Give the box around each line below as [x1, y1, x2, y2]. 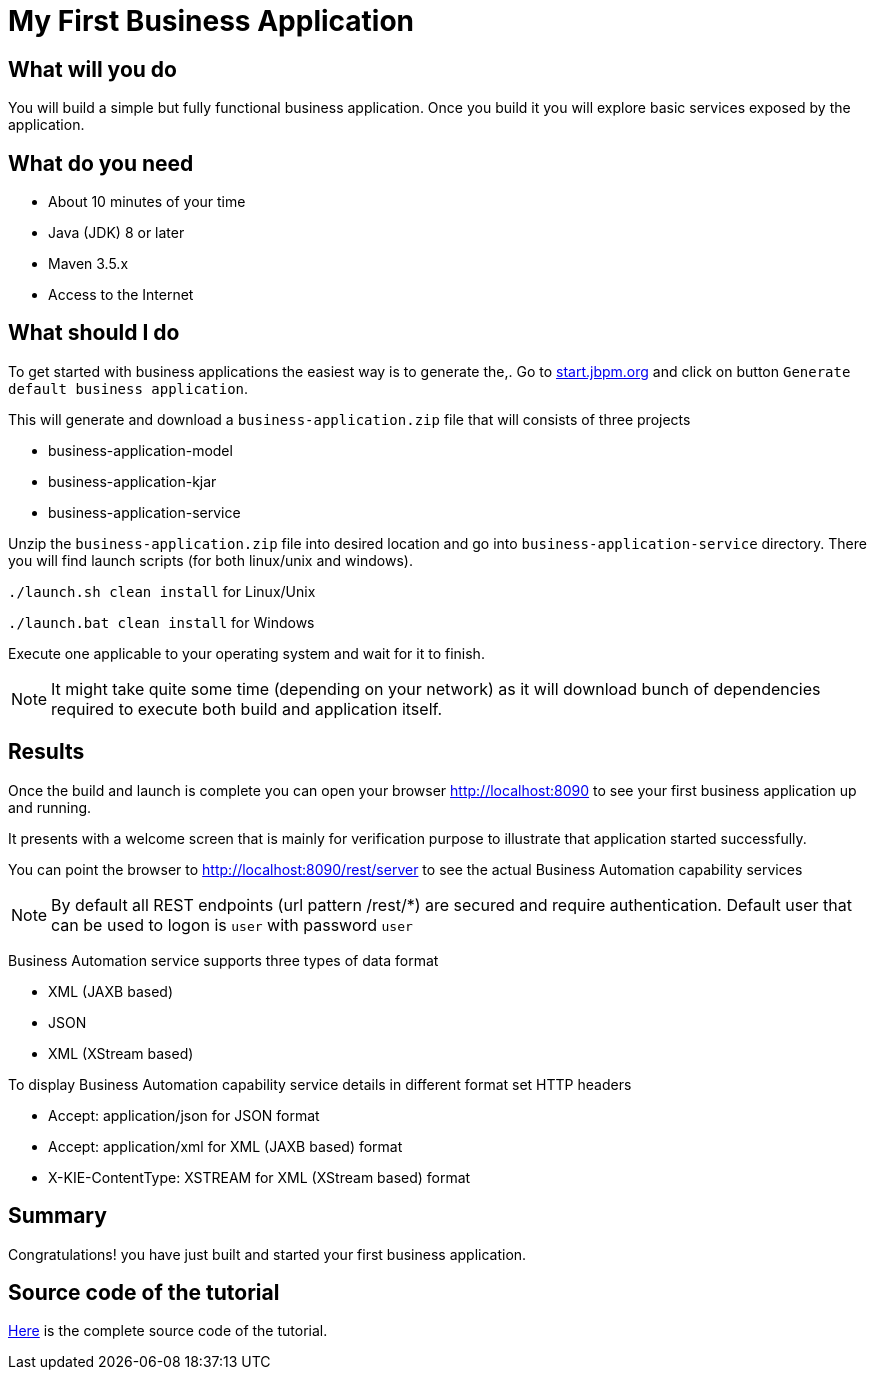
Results [8, 739, 85, 765]
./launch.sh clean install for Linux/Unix [8, 582, 316, 600]
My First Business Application [8, 4, 415, 38]
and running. [8, 798, 92, 816]
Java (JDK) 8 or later [48, 224, 185, 242]
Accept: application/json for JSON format [48, 1106, 320, 1124]
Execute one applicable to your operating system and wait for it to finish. [8, 644, 485, 662]
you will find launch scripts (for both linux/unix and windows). [8, 551, 413, 569]
